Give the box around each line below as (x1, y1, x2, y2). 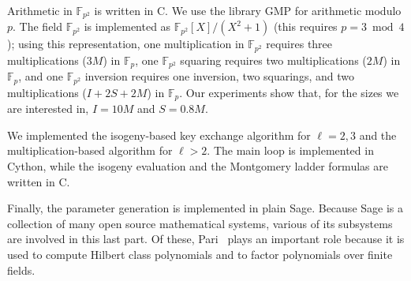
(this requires (273, 18, 338, 35)
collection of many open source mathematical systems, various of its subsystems (7, 215, 393, 231)
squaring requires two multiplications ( (180, 51, 367, 68)
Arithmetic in (7, 2, 73, 18)
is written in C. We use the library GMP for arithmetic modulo (94, 2, 402, 18)
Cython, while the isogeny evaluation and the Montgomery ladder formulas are (7, 158, 388, 174)
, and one (18, 68, 64, 84)
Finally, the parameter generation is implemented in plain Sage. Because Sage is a (7, 200, 403, 216)
